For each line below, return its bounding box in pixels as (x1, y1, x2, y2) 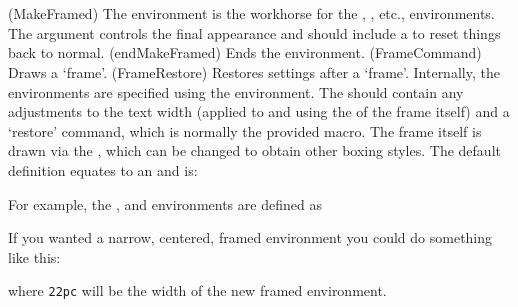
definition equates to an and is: (8, 159, 198, 180)
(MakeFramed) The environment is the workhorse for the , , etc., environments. (8, 3, 495, 24)
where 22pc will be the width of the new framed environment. (8, 280, 387, 301)
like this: (8, 246, 61, 267)
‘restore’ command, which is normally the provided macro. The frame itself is (8, 120, 482, 141)
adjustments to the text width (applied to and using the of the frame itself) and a (8, 101, 510, 122)
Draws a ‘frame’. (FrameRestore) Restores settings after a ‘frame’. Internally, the (8, 61, 500, 82)
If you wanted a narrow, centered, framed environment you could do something (8, 227, 493, 248)
